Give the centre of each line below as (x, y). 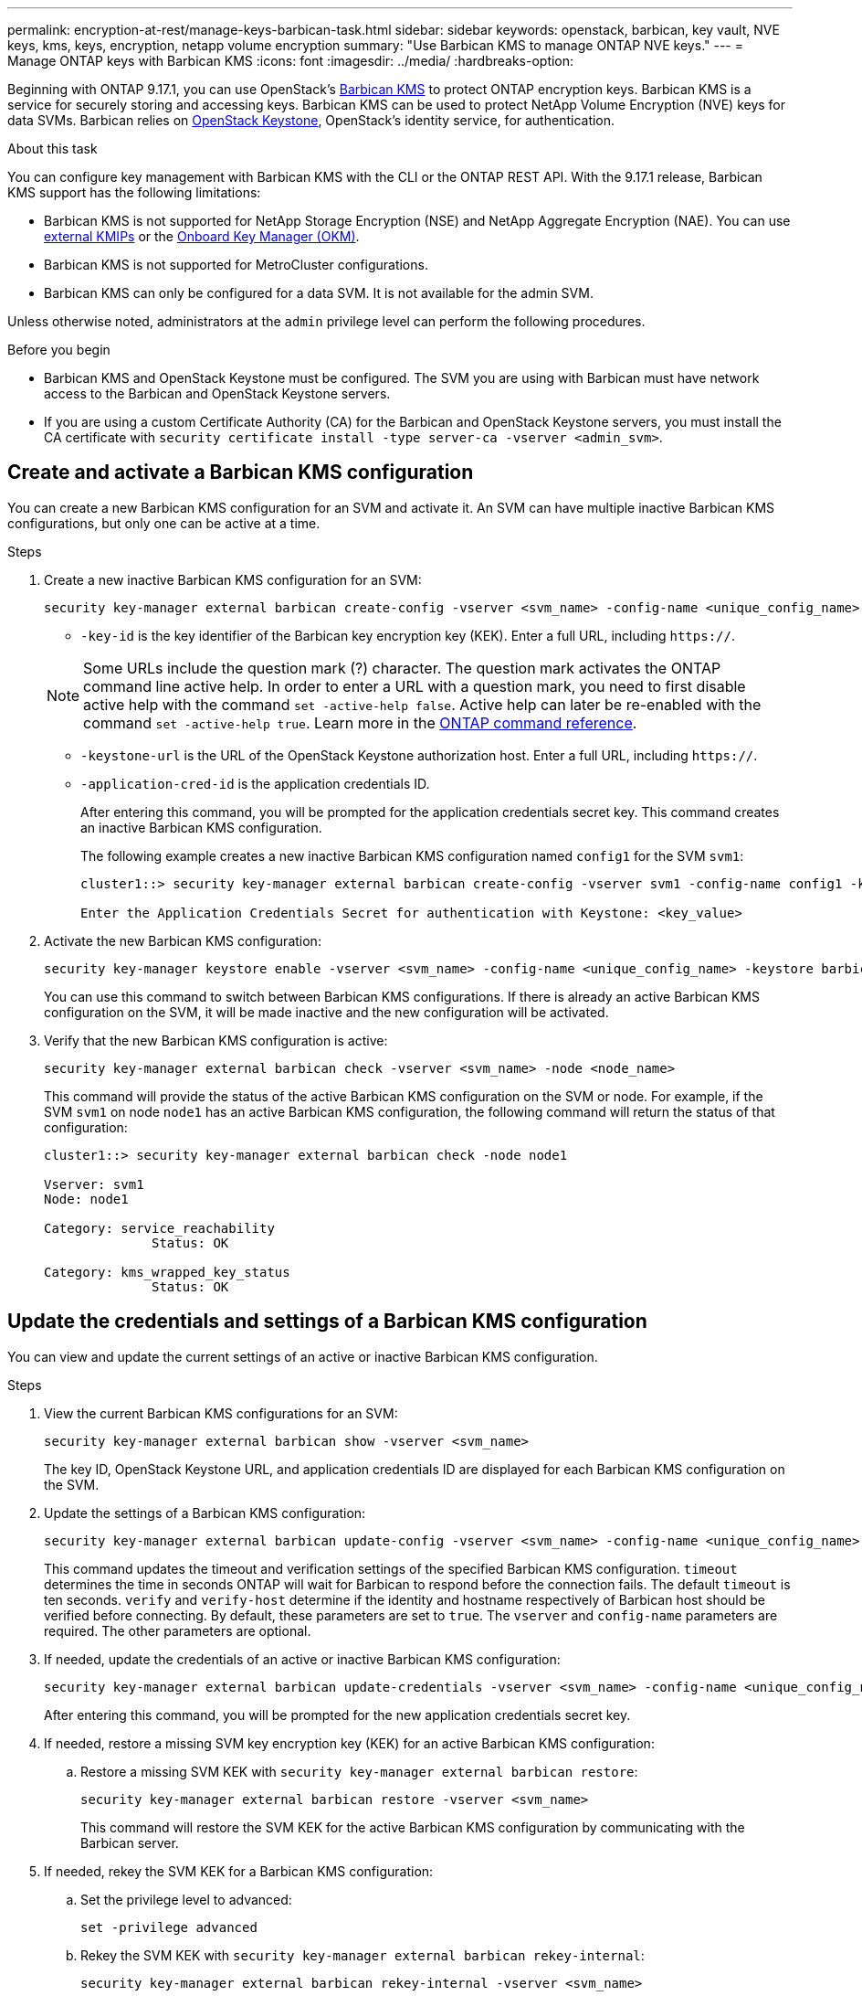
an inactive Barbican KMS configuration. (201, 827)
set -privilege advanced (169, 1927)
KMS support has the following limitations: (134, 192)
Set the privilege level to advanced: (186, 1899)
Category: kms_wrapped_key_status (167, 1272)
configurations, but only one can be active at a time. (164, 523)
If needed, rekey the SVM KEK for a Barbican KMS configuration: (239, 1871)
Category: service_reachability (159, 1228)
